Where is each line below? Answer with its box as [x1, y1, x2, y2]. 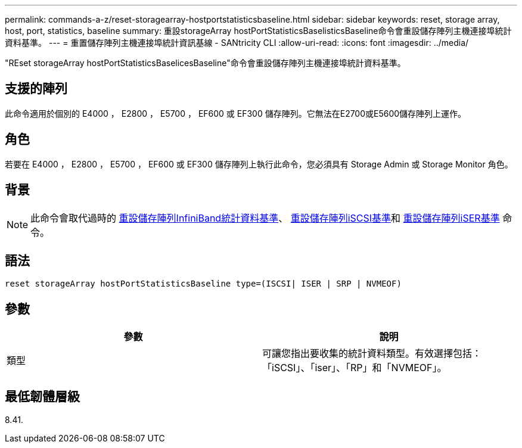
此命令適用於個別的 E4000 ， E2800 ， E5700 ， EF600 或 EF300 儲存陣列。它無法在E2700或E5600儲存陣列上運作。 [5, 108, 467, 119]
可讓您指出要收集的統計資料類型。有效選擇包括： [262, 347, 482, 360]
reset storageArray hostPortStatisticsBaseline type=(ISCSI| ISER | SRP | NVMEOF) [5, 279, 402, 289]
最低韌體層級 [5, 388, 80, 404]
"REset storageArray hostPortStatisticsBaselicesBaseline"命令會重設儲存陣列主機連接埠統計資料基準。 [5, 58, 406, 68]
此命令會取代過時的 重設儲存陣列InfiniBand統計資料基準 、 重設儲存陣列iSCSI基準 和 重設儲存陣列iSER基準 [30, 211, 500, 224]
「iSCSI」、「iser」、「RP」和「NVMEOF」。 [262, 362, 447, 374]
